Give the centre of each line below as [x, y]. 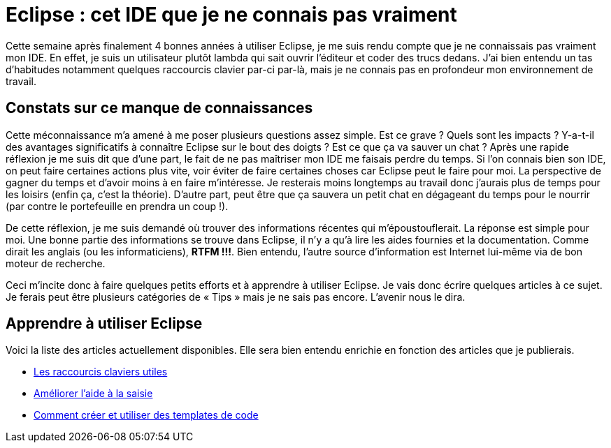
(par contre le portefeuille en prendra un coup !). [117, 206]
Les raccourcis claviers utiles [101, 372]
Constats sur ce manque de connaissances [159, 108]
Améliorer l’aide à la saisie [93, 394]
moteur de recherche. [56, 263]
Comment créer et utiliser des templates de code [146, 415]
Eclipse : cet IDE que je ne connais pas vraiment [231, 15]
